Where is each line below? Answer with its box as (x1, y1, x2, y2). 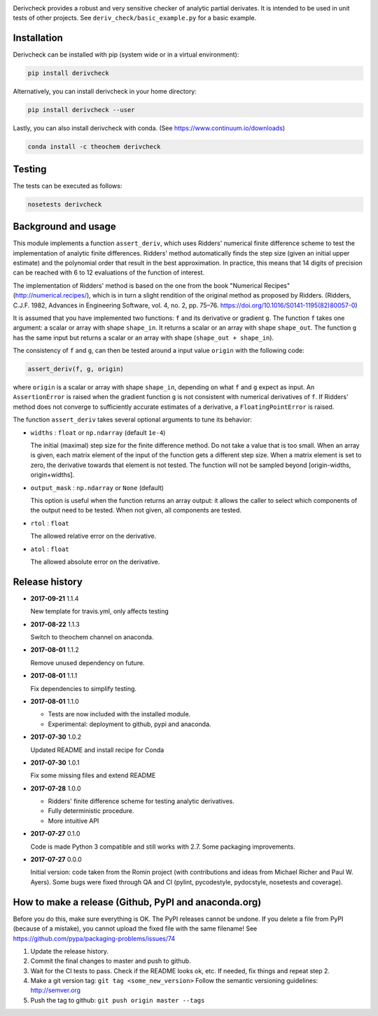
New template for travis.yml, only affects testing (30, 607, 169, 615)
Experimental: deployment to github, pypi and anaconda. (48, 720, 211, 728)
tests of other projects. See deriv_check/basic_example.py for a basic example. (13, 14, 257, 22)
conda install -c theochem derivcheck (27, 143, 161, 151)
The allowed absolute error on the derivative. (30, 557, 160, 566)
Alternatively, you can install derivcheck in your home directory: (13, 88, 197, 96)
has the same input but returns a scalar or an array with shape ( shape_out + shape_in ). (13, 333, 274, 342)
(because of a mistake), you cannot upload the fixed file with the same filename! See (13, 924, 258, 933)
